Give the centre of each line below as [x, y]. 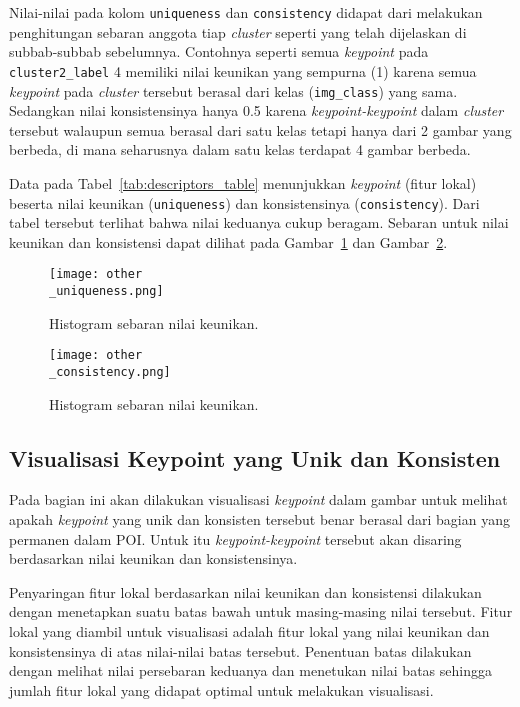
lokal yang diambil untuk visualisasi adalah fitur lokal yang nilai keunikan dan [249, 630]
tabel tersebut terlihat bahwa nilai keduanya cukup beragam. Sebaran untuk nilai [259, 222]
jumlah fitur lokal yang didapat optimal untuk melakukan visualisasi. [221, 689]
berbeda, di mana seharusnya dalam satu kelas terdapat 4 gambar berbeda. [240, 149]
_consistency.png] [110, 371]
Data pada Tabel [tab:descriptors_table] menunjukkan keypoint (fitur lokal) [243, 182]
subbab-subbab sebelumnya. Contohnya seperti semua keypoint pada [219, 51]
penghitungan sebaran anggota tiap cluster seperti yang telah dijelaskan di [238, 31]
